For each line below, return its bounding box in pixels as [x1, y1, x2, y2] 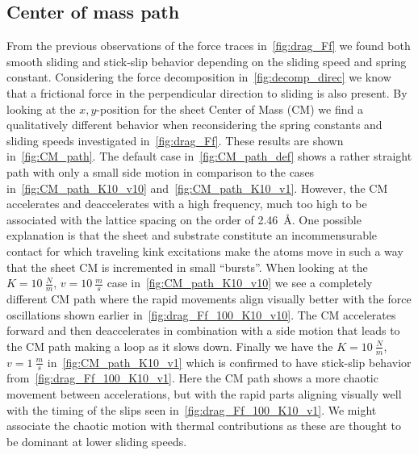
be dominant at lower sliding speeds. [6, 432, 187, 449]
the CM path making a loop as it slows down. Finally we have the [6, 337, 333, 354]
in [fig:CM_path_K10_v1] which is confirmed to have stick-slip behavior [47, 353, 412, 370]
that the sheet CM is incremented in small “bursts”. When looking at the [6, 258, 368, 275]
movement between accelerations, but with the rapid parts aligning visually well [6, 385, 402, 402]
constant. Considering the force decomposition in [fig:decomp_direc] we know [6, 69, 391, 86]
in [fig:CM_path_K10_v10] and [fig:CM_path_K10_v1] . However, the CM [6, 179, 388, 196]
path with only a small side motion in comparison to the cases [6, 163, 315, 180]
